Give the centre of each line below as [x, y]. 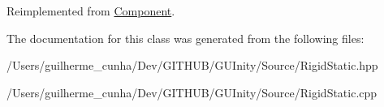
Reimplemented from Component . [91, 11]
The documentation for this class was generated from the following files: [186, 38]
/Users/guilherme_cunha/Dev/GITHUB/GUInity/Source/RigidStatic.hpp [192, 65]
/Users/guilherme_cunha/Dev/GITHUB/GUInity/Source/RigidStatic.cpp [192, 92]
